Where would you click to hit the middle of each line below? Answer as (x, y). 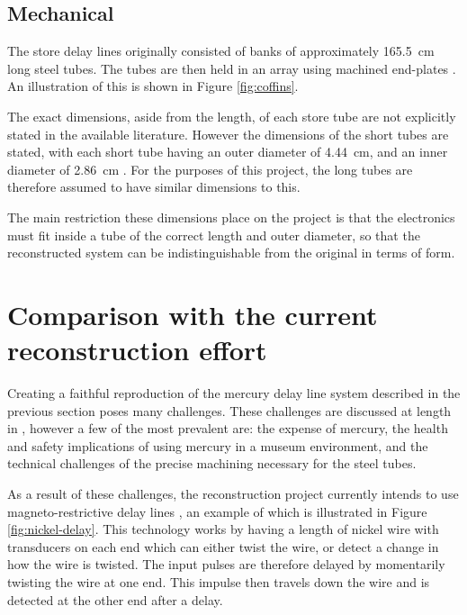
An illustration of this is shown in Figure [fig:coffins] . (153, 86)
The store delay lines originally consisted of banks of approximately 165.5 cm (221, 51)
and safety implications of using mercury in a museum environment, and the (218, 445)
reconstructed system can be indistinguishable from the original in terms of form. (231, 253)
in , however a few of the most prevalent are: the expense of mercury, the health (228, 428)
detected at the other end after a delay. (115, 599)
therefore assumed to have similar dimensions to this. (154, 187)
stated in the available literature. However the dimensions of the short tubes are (228, 134)
